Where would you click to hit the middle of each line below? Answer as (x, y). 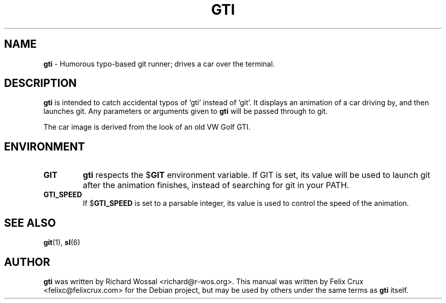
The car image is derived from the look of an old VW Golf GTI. (147, 127)
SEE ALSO (30, 223)
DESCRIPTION (40, 83)
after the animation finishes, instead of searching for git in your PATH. (216, 185)
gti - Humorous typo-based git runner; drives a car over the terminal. (159, 64)
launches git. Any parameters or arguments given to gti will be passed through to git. (186, 111)
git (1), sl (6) (62, 243)
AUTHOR (27, 262)
